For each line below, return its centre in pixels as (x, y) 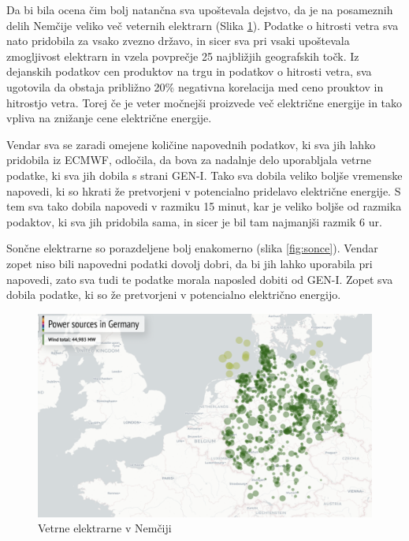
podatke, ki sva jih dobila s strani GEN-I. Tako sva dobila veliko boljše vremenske (204, 175)
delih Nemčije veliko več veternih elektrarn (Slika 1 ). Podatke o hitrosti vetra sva (203, 25)
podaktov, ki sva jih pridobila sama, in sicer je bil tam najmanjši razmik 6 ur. (194, 221)
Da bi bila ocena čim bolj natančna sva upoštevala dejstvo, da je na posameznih (200, 9)
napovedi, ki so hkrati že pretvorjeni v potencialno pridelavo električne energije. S (204, 190)
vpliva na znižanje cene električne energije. (109, 118)
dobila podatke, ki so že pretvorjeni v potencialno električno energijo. (174, 295)
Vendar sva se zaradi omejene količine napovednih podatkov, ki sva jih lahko (191, 144)
